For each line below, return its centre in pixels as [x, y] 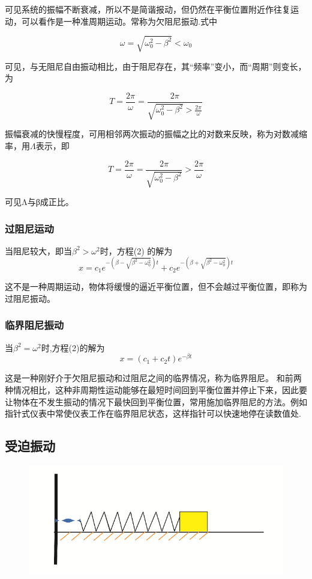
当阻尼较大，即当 [38, 250]
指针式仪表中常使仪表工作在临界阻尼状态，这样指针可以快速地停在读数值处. [153, 413]
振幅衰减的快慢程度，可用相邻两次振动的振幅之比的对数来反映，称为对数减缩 [156, 134]
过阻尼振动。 [30, 298]
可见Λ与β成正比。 [39, 202]
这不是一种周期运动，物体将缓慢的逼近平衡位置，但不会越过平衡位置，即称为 [156, 286]
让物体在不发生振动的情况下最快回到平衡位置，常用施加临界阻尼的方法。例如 [156, 401]
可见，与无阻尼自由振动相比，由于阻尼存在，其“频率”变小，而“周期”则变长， [156, 66]
